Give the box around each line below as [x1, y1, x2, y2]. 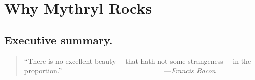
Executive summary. [4, 32, 113, 47]
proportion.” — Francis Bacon [24, 65, 216, 76]
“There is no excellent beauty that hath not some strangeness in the [24, 55, 251, 66]
